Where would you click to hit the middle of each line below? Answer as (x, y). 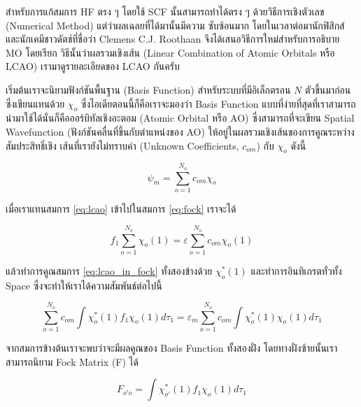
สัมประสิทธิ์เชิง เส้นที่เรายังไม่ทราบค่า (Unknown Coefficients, (122, 145)
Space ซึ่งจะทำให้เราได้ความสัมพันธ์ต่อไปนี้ (84, 285)
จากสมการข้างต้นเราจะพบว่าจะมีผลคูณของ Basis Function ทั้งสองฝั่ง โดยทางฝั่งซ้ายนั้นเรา (172, 347)
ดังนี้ (298, 145)
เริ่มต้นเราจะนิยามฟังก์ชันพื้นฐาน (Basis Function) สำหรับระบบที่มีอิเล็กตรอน (148, 89)
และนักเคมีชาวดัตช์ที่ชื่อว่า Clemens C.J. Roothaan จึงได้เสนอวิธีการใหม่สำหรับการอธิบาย (173, 39)
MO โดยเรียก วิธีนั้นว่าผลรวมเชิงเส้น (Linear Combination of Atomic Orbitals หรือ (170, 52)
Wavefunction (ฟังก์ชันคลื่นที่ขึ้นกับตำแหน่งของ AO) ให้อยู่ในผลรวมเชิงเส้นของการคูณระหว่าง (180, 131)
